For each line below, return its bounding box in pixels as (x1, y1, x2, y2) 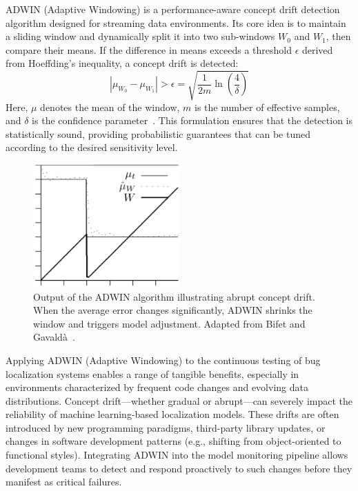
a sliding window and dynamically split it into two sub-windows (6, 29, 275, 43)
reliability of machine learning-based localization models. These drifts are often (6, 407, 339, 421)
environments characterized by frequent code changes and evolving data (6, 380, 308, 394)
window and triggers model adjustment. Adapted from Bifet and (33, 316, 306, 330)
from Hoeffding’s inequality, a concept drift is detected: (6, 56, 239, 70)
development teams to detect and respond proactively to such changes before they (6, 461, 352, 475)
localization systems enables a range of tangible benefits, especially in (6, 366, 299, 381)
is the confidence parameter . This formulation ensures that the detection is (32, 113, 352, 128)
